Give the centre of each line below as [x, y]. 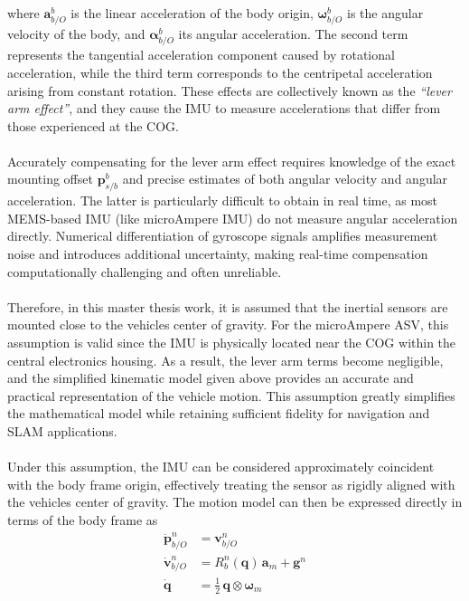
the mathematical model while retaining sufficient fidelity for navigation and [219, 413]
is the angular [385, 13]
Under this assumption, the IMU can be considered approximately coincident [221, 467]
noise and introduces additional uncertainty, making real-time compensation [218, 254]
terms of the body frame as [83, 519]
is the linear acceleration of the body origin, [192, 13]
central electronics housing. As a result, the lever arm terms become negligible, [225, 360]
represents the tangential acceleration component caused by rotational [201, 55]
